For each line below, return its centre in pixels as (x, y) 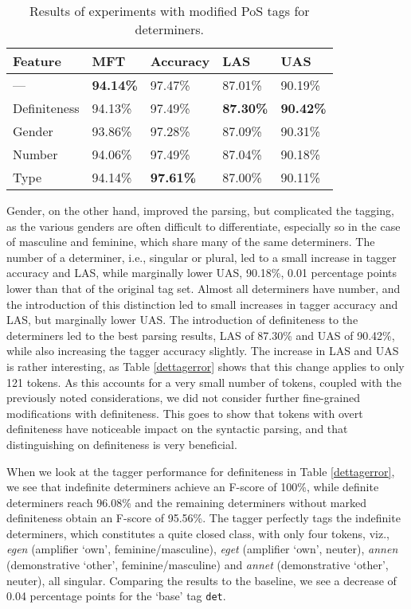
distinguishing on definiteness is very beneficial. (122, 444)
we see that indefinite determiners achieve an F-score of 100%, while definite (193, 487)
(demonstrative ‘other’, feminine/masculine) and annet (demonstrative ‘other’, (198, 565)
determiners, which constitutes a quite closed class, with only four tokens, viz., (198, 533)
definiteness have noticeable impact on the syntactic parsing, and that (177, 429)
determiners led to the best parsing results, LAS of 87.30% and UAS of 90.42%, (201, 335)
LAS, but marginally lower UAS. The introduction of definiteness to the (182, 320)
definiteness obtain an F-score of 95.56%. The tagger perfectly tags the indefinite (204, 518)
